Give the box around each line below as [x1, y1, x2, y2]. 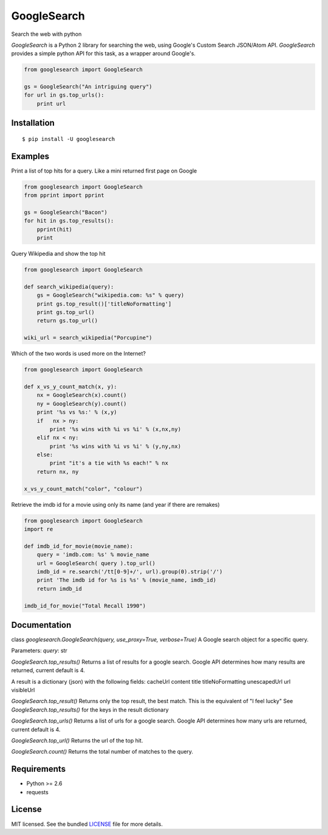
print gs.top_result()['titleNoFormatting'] [36, 300, 172, 307]
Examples [11, 151, 50, 161]
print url [36, 100, 66, 107]
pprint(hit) [36, 225, 73, 233]
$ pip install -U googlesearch [22, 136, 115, 142]
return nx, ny [36, 468, 79, 475]
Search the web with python [11, 30, 82, 38]
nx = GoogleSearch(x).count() [36, 392, 127, 399]
